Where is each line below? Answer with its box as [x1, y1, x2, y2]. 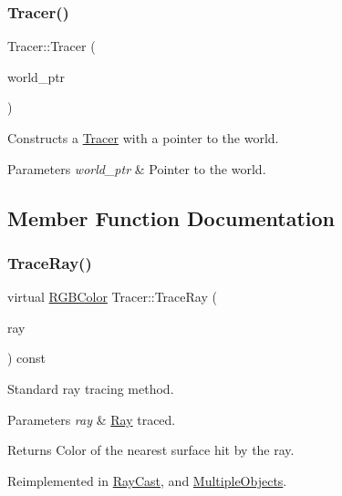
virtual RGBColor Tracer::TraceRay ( [7, 287, 217, 306]
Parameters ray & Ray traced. [7, 409, 176, 429]
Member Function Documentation [7, 203, 336, 232]
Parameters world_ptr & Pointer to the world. [7, 159, 266, 178]
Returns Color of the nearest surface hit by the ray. [7, 440, 295, 460]
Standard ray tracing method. [7, 378, 174, 398]
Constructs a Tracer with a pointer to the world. [7, 129, 279, 147]
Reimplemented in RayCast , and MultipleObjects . [7, 470, 287, 490]
